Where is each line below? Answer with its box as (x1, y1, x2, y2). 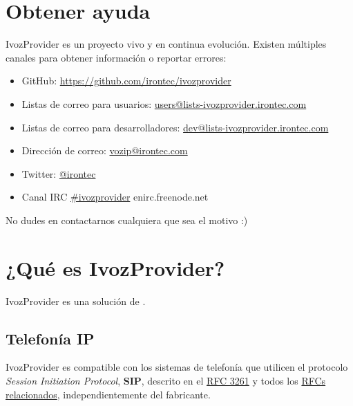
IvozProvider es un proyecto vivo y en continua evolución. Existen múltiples (6, 37, 327, 51)
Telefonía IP (6, 327, 95, 349)
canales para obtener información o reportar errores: (6, 50, 227, 64)
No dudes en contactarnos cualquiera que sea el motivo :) (6, 212, 248, 227)
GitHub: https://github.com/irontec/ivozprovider (21, 73, 231, 88)
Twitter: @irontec (21, 166, 96, 181)
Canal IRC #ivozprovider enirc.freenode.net (21, 190, 209, 204)
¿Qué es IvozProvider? (6, 253, 225, 282)
